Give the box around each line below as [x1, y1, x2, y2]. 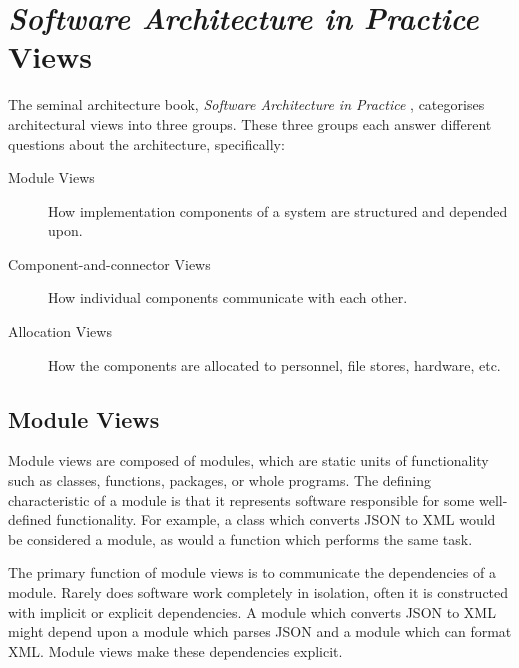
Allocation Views [8, 321, 112, 342]
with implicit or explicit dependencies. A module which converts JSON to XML [8, 601, 496, 622]
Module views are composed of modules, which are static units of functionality [8, 450, 489, 471]
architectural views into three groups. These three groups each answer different [8, 113, 492, 134]
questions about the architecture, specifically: [8, 133, 285, 154]
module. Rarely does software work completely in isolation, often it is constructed [8, 582, 509, 603]
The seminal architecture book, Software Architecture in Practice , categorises [8, 94, 485, 115]
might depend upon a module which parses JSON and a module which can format [8, 621, 512, 642]
